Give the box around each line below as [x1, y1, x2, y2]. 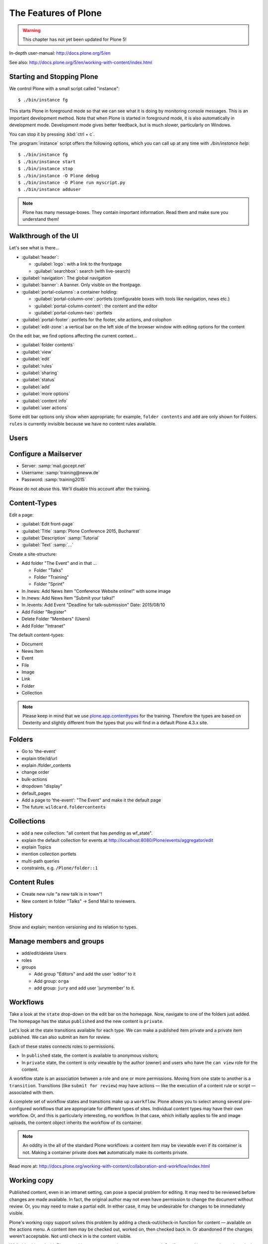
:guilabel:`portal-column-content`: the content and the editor [34, 303, 158, 309]
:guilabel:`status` [21, 377, 56, 383]
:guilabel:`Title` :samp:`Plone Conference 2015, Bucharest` [21, 528, 141, 534]
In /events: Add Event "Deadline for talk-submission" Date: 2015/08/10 [21, 602, 165, 608]
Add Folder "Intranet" [21, 622, 66, 629]
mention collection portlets [21, 851, 76, 857]
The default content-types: [9, 632, 65, 638]
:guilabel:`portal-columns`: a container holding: [21, 289, 118, 295]
